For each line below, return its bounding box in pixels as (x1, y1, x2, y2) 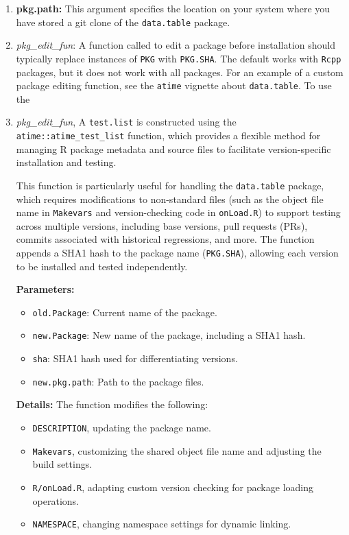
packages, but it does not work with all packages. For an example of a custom (16, 64, 344, 79)
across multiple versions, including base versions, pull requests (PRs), (16, 218, 308, 233)
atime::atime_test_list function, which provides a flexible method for (16, 128, 321, 142)
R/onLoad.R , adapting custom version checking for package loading (32, 479, 313, 494)
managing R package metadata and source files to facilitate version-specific (16, 141, 331, 156)
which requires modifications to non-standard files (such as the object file (16, 191, 324, 206)
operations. (32, 493, 80, 508)
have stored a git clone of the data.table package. (16, 14, 230, 29)
